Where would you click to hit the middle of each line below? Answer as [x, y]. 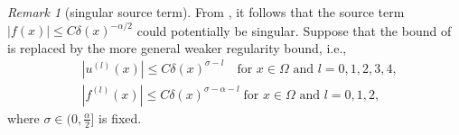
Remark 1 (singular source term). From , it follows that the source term [206, 12]
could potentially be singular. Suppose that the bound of [294, 30]
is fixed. [120, 117]
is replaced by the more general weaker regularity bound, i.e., [177, 47]
